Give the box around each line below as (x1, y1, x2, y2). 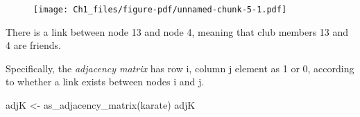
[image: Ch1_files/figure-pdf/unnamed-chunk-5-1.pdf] (33, 5, 287, 14)
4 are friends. (6, 38, 61, 52)
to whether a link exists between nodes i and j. (6, 74, 205, 89)
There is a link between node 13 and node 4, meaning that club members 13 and (6, 24, 349, 39)
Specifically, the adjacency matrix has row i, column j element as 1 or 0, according (6, 61, 354, 75)
